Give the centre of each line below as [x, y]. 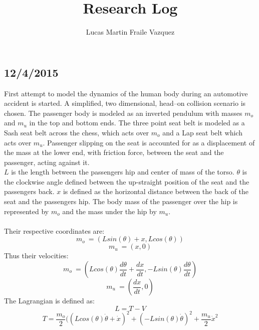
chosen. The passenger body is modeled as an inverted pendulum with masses [123, 113]
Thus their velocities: [36, 256]
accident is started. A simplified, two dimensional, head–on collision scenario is [125, 103]
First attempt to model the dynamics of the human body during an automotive [126, 93]
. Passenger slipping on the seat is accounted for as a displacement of [149, 142]
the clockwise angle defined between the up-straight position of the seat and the [127, 181]
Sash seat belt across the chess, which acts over [77, 132]
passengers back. [29, 191]
